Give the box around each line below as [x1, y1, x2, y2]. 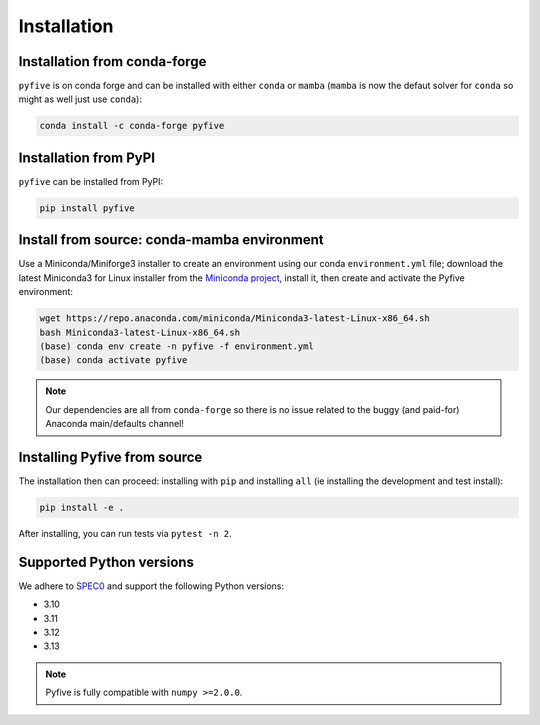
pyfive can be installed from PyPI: [18, 175, 164, 187]
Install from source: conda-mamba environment [18, 231, 324, 249]
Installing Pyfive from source [18, 448, 203, 465]
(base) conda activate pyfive [39, 355, 188, 366]
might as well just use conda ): [18, 93, 142, 105]
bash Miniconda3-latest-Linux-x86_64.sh [39, 326, 240, 338]
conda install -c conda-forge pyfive [39, 120, 225, 132]
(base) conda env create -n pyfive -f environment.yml [39, 340, 314, 352]
